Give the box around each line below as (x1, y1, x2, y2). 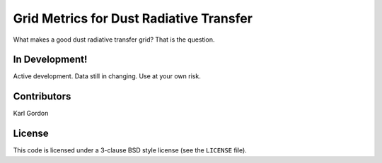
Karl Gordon (13, 109, 49, 118)
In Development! (13, 54, 88, 66)
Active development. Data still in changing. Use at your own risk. (13, 72, 201, 80)
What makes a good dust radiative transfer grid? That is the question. (13, 35, 215, 44)
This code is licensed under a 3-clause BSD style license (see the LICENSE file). (13, 146, 247, 155)
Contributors (13, 90, 71, 102)
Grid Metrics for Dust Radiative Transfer (13, 11, 253, 26)
